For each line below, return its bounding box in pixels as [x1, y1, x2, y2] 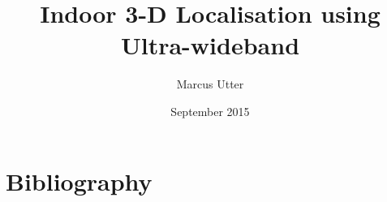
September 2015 [170, 102, 250, 119]
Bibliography [6, 164, 153, 197]
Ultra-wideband [120, 28, 300, 62]
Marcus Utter [176, 75, 244, 92]
